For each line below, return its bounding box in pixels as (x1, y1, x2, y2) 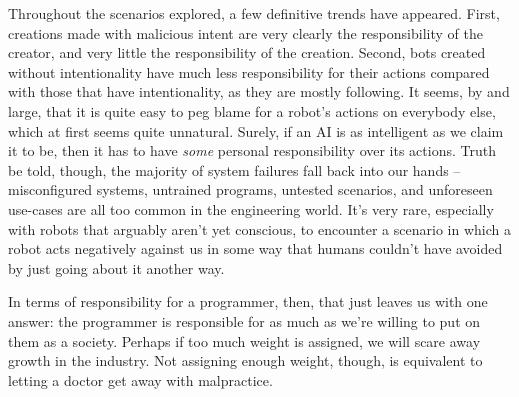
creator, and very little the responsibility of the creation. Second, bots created (8, 42, 486, 63)
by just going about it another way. (8, 257, 225, 278)
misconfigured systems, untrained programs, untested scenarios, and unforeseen (8, 179, 493, 200)
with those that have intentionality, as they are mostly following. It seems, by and (8, 81, 510, 102)
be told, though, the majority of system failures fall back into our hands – (8, 159, 461, 180)
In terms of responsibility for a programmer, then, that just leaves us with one (8, 291, 488, 312)
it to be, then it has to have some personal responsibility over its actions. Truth (8, 140, 496, 161)
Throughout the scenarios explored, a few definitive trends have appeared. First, (8, 3, 500, 23)
